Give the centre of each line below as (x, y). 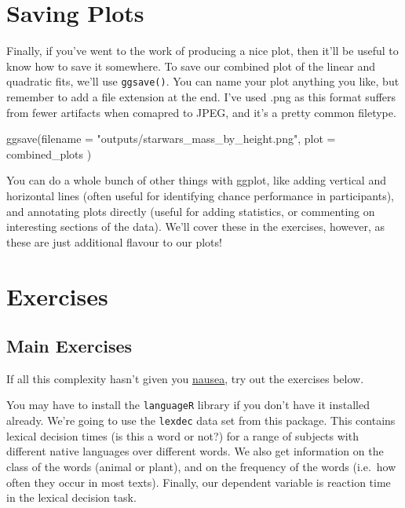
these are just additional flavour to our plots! (114, 241)
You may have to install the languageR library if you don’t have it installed (188, 405)
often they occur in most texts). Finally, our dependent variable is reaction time (199, 482)
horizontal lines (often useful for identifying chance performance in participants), (200, 195)
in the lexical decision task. (71, 497)
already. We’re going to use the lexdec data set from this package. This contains (201, 420)
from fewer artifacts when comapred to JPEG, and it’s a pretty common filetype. (201, 112)
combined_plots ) (49, 153)
